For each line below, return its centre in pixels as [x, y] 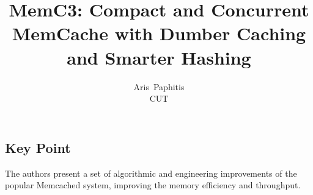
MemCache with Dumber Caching [159, 33]
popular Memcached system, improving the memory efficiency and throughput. [153, 185]
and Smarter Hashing [159, 57]
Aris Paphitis [159, 86]
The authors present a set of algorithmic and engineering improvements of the [151, 173]
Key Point [38, 147]
